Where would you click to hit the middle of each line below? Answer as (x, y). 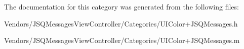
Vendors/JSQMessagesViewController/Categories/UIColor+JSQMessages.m (122, 40)
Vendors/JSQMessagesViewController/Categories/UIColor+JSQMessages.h (121, 23)
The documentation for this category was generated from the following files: (121, 6)
